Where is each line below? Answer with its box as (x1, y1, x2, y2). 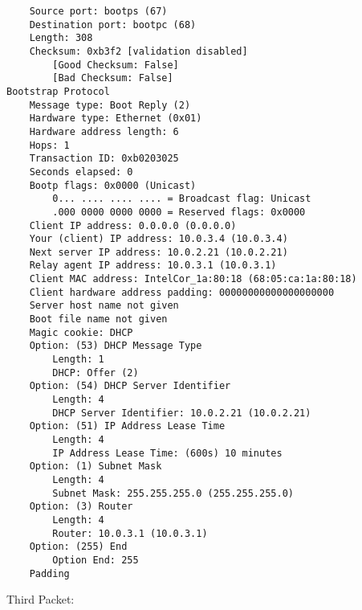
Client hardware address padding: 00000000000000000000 (29, 286, 335, 298)
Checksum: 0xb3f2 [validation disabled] (29, 45, 248, 57)
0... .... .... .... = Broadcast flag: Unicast (52, 193, 311, 205)
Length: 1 (52, 354, 104, 366)
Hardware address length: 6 (29, 125, 179, 137)
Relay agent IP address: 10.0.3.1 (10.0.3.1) (29, 260, 277, 272)
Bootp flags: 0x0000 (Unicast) (29, 179, 197, 191)
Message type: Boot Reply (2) (29, 99, 191, 111)
